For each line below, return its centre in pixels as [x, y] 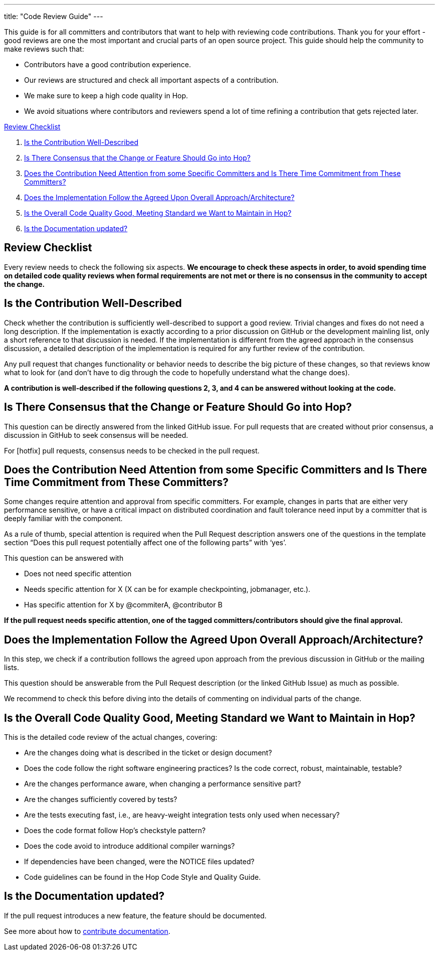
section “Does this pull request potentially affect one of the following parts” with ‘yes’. [145, 543]
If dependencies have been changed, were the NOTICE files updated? [139, 862]
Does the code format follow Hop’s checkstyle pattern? [115, 831]
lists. [12, 668]
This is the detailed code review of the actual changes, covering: [111, 737]
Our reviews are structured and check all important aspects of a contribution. [151, 80]
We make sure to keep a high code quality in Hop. [106, 96]
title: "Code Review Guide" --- [54, 16]
